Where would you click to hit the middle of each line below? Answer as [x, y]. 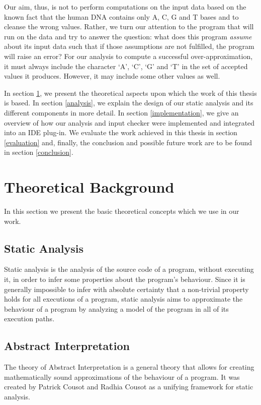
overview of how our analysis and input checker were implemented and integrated [129, 122]
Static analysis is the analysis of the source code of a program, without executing [129, 269]
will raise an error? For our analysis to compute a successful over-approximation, [128, 56]
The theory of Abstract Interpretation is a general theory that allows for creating [129, 367]
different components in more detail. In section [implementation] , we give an [121, 112]
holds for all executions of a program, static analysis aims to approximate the [123, 299]
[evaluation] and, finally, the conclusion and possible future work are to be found [128, 142]
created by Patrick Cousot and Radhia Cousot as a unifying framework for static [129, 387]
